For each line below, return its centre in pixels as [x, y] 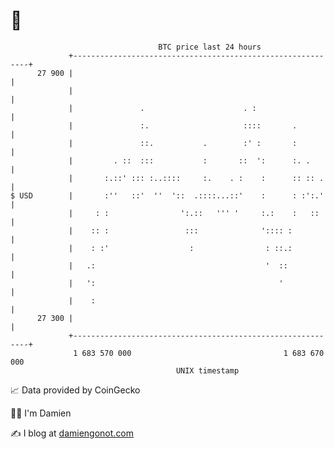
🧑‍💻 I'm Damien [41, 413]
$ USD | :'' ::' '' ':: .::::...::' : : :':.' [167, 195]
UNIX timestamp [207, 370]
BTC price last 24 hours [210, 47]
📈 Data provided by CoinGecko [75, 390]
